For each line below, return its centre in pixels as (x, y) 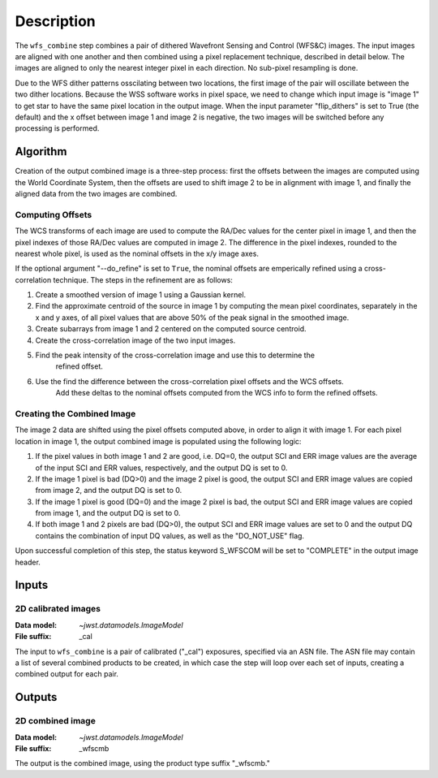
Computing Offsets (54, 214)
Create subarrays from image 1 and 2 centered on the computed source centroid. (171, 329)
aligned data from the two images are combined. (96, 193)
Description (56, 21)
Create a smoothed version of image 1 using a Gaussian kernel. (141, 295)
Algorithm (41, 151)
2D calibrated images (58, 609)
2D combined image (56, 721)
